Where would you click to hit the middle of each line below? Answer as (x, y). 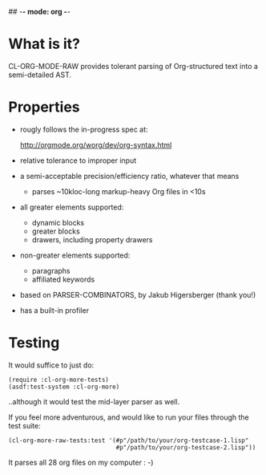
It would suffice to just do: (51, 365)
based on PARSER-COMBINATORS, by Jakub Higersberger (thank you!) (138, 294)
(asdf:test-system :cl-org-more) (64, 387)
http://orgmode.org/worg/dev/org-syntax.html (96, 144)
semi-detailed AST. (40, 75)
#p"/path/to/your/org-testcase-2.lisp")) (186, 447)
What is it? (44, 44)
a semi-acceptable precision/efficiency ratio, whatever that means (129, 176)
